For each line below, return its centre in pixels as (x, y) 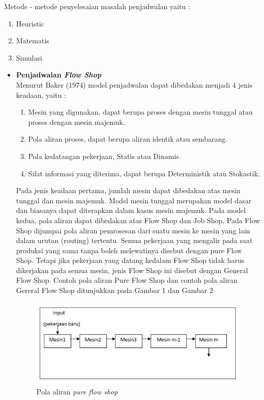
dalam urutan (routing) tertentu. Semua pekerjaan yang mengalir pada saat (134, 240)
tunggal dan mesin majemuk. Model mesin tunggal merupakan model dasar (134, 200)
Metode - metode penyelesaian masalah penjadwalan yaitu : (97, 6)
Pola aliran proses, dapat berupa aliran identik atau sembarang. (128, 139)
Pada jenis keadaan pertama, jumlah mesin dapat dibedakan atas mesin (128, 190)
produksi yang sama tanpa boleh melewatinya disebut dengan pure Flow (129, 250)
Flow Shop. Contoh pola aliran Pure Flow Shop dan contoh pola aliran (127, 280)
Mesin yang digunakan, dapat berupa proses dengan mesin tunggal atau (140, 112)
